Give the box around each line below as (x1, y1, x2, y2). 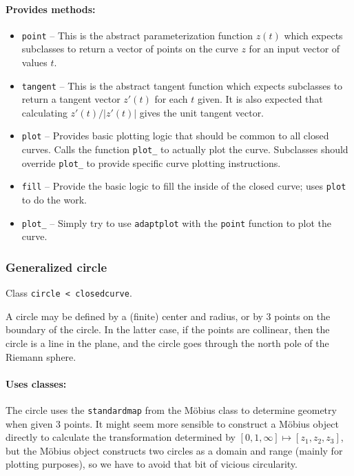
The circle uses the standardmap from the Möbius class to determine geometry (6, 403, 337, 417)
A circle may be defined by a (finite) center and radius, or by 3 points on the (6, 308, 331, 323)
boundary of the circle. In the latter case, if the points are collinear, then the (6, 322, 330, 337)
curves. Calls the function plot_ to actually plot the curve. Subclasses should (21, 142, 348, 157)
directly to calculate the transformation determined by (6, 430, 236, 444)
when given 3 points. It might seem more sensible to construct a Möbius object (6, 416, 339, 430)
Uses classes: (6, 376, 67, 390)
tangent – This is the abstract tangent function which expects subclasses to (21, 78, 343, 92)
